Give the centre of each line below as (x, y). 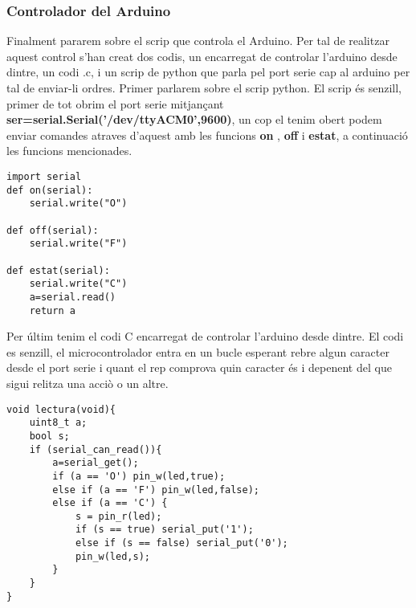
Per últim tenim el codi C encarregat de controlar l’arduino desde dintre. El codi (205, 336)
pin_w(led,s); (112, 556)
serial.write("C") (78, 284)
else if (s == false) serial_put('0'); (181, 543)
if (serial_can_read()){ (96, 449)
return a (52, 310)
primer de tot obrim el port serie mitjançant (115, 103)
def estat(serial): (58, 270)
